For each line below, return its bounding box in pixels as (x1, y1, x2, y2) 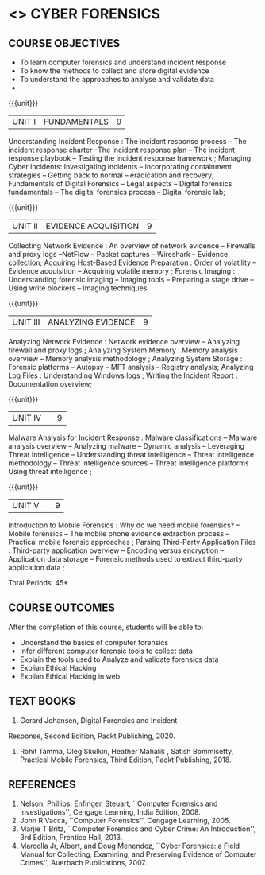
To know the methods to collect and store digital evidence (19, 66, 209, 76)
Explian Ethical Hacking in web (19, 671, 121, 681)
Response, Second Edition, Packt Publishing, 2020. (8, 731, 176, 741)
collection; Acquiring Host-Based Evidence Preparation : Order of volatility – (8, 258, 256, 267)
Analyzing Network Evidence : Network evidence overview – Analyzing (8, 337, 240, 346)
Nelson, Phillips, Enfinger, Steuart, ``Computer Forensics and (19, 799, 218, 808)
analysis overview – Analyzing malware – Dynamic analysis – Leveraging (8, 441, 244, 450)
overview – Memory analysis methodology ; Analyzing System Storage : (8, 354, 243, 363)
